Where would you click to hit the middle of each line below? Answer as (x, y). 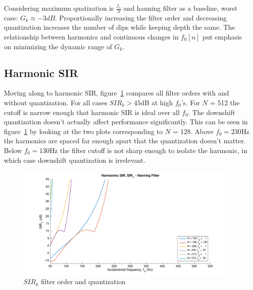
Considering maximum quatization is (59, 8)
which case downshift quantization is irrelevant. (75, 160)
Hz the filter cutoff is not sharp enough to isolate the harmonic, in (148, 150)
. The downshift (212, 112)
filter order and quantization (83, 281)
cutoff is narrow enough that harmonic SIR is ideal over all (92, 112)
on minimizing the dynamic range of (58, 46)
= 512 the (225, 102)
